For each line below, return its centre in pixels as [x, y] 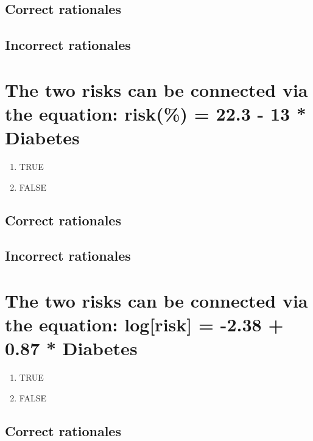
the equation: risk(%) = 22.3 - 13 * [156, 113]
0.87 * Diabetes [71, 348]
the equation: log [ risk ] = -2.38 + [144, 324]
